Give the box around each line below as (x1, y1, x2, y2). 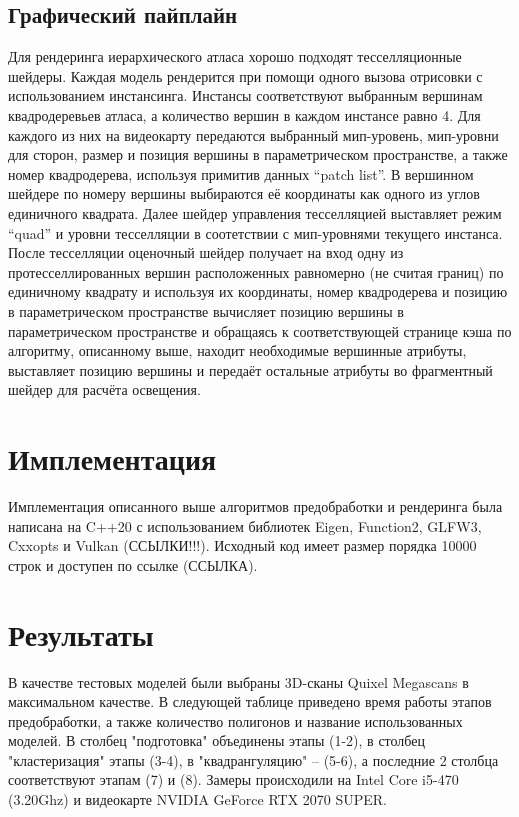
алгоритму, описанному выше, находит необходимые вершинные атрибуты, (8, 340, 467, 361)
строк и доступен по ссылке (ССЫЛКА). (8, 554, 258, 575)
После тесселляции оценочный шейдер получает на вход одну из (8, 242, 404, 263)
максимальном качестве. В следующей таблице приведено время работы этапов (8, 691, 492, 712)
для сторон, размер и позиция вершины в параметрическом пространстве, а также (8, 144, 508, 165)
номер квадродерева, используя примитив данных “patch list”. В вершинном (8, 163, 474, 184)
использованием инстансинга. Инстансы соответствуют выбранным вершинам (8, 85, 483, 106)
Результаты (8, 613, 154, 654)
